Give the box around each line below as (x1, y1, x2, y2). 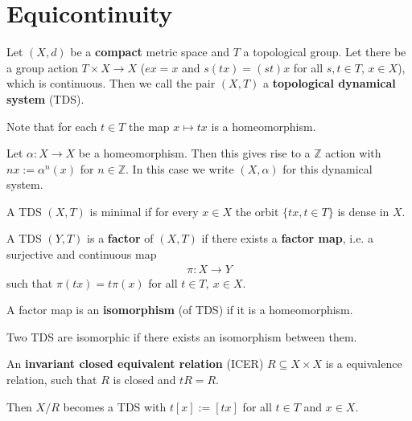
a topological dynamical (262, 75, 396, 92)
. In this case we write (126, 160, 234, 177)
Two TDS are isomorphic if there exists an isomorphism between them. (6, 328, 357, 345)
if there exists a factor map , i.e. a (201, 230, 373, 247)
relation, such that (6, 371, 97, 388)
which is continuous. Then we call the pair (6, 75, 216, 92)
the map (129, 117, 170, 134)
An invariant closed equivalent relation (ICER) (6, 355, 264, 372)
